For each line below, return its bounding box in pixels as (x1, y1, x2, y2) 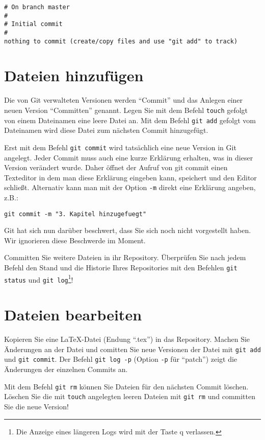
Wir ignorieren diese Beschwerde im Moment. (4, 235, 146, 245)
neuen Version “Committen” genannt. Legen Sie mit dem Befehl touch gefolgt (4, 105, 248, 115)
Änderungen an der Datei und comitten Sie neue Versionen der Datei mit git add (4, 343, 261, 354)
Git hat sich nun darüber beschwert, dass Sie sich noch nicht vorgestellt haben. (4, 225, 251, 236)
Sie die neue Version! (4, 401, 69, 411)
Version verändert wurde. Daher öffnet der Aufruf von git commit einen (4, 162, 228, 173)
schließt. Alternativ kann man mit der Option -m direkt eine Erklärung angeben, (4, 182, 256, 193)
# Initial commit (4, 20, 63, 28)
